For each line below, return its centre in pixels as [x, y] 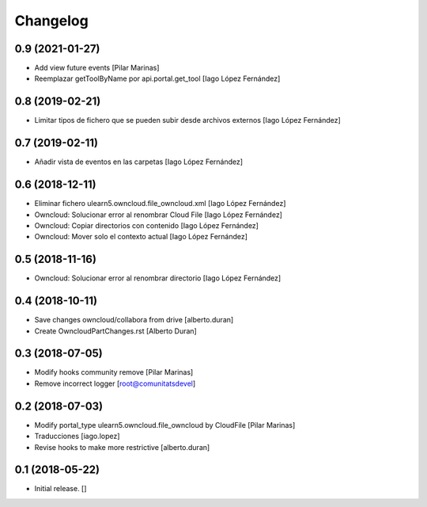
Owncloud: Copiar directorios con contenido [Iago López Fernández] [146, 225]
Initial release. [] [60, 489]
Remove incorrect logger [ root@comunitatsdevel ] [115, 383]
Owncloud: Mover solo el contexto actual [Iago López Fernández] [141, 237]
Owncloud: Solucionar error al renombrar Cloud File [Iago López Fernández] [158, 215]
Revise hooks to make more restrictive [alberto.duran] [122, 447]
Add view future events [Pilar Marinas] [97, 68]
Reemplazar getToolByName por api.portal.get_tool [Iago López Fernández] [157, 78]
